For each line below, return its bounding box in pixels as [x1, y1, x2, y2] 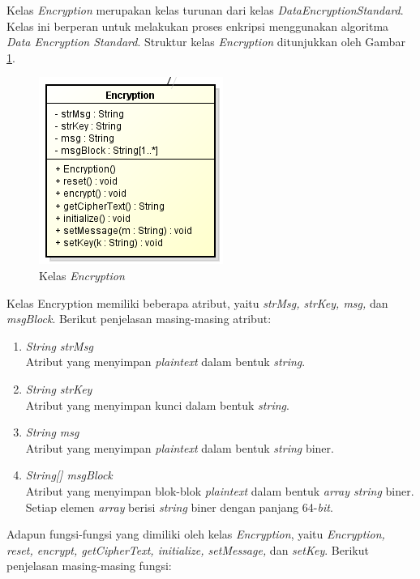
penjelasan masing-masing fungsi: [6, 557, 172, 574]
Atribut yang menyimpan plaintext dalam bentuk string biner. [25, 439, 334, 456]
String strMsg [25, 337, 93, 354]
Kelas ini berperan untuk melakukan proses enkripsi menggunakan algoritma [6, 17, 389, 34]
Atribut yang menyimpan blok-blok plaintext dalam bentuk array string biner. [25, 482, 414, 499]
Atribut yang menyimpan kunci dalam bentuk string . [25, 396, 289, 413]
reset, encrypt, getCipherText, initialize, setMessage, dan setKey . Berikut [6, 541, 369, 558]
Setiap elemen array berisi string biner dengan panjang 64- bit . [25, 498, 333, 515]
